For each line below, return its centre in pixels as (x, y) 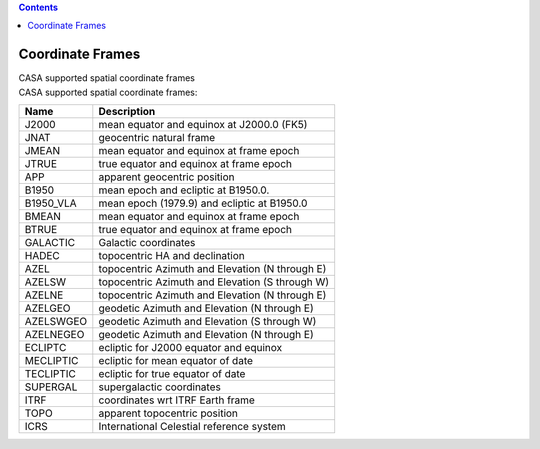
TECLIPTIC (50, 374)
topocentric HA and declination (171, 256)
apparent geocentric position (166, 177)
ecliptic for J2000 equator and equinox (190, 348)
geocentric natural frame (157, 138)
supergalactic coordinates (160, 387)
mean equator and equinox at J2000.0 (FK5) (203, 125)
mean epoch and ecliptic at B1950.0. (184, 190)
